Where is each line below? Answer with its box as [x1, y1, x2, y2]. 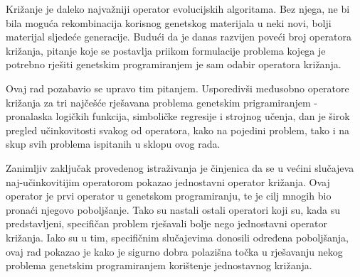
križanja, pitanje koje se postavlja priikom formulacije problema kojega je [6, 43, 326, 58]
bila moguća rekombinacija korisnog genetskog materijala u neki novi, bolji [6, 15, 332, 30]
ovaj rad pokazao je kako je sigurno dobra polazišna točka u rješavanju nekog [6, 244, 343, 259]
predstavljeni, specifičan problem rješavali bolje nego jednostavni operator [6, 216, 328, 231]
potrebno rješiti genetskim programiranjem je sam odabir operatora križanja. [6, 57, 342, 72]
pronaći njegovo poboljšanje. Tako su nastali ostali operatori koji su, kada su [6, 202, 341, 217]
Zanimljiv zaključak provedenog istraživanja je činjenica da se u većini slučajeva [6, 160, 354, 175]
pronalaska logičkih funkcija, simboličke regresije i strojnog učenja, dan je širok [6, 109, 350, 124]
